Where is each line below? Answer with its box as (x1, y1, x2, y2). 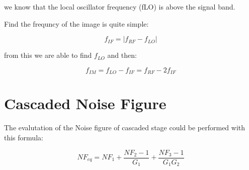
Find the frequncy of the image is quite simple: (4, 18, 149, 29)
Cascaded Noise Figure (4, 93, 167, 114)
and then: (107, 50, 137, 60)
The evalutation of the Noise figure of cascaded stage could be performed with (4, 122, 245, 133)
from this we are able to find (4, 50, 92, 60)
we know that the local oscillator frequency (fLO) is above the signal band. (4, 2, 235, 12)
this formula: (4, 132, 43, 142)
